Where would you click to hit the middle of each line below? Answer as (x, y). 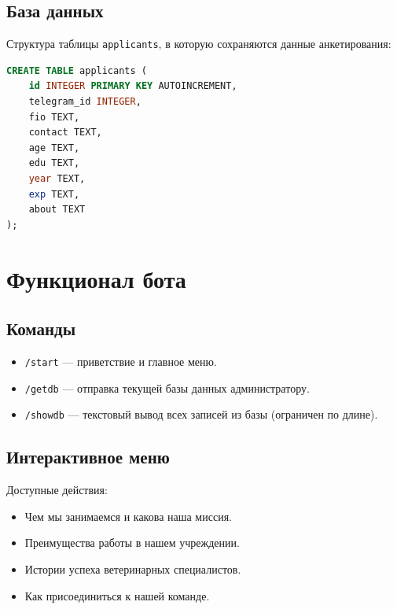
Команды (41, 328)
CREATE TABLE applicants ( (77, 70)
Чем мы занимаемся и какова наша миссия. (128, 516)
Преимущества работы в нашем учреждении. (132, 543)
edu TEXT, (54, 163)
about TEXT (57, 210)
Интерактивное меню (88, 457)
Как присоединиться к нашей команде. (117, 595)
